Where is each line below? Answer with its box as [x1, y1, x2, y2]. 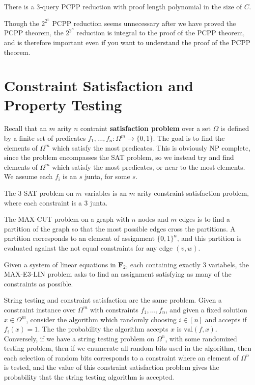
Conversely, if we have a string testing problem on [4, 333, 154, 343]
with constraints [90, 304, 139, 314]
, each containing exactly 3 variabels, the [126, 259, 249, 269]
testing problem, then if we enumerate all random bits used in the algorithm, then [4, 343, 252, 353]
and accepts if [205, 314, 247, 324]
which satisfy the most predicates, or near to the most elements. [52, 161, 245, 172]
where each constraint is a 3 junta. [4, 197, 108, 207]
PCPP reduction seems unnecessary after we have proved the [52, 18, 236, 28]
